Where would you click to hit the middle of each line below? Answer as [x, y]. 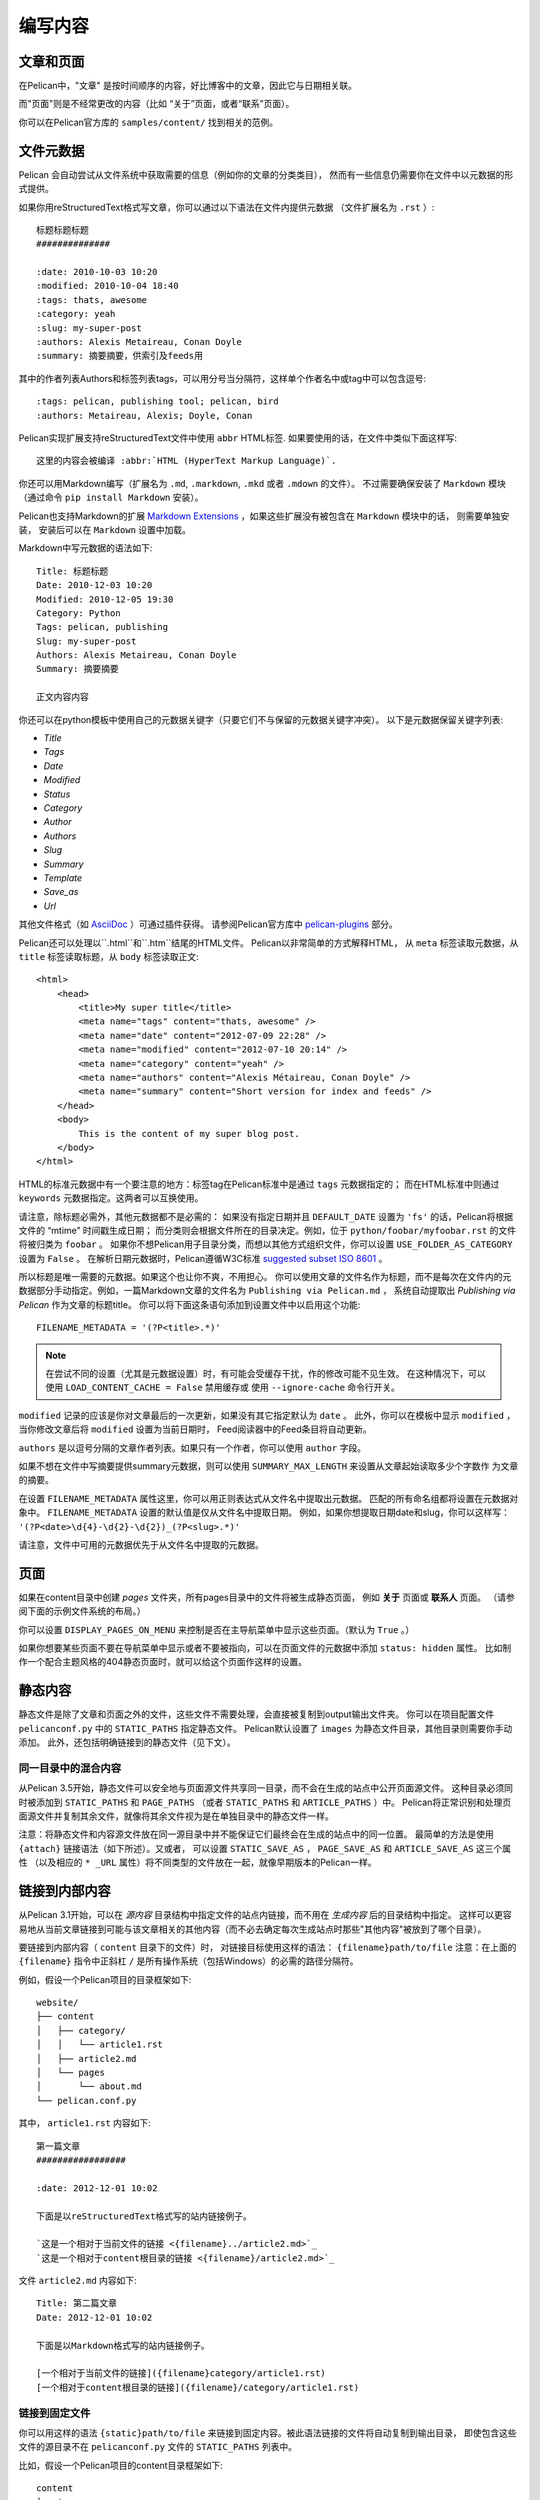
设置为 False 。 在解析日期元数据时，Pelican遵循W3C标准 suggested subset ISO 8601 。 [203, 1258]
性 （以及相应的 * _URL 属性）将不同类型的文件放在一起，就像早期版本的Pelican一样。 [197, 1862]
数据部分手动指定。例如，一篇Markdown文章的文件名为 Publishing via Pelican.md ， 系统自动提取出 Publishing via [267, 1291]
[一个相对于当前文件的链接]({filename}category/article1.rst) [181, 2373]
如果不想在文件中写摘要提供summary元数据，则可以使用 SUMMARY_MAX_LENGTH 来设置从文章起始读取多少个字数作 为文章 [268, 1466]
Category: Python [78, 613]
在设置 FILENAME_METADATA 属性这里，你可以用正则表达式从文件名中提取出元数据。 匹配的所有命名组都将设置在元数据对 [268, 1498]
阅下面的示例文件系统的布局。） [82, 1611]
